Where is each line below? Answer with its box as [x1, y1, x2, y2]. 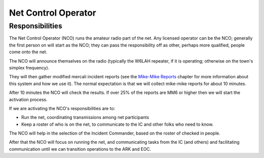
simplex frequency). [9, 65, 49, 70]
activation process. [9, 96, 48, 102]
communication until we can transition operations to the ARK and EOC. [9, 146, 152, 152]
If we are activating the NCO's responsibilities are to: [9, 105, 115, 111]
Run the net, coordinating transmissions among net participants [21, 114, 149, 120]
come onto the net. [9, 49, 47, 55]
